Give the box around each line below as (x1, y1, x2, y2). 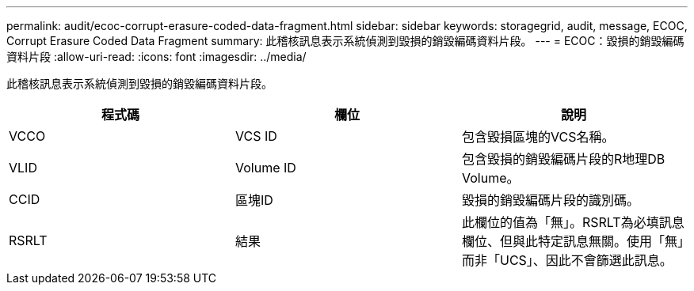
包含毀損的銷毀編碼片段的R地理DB (461, 151, 665, 167)
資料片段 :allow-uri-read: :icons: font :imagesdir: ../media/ (6, 50, 307, 63)
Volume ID (235, 160, 296, 176)
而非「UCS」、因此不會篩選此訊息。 (461, 252, 673, 268)
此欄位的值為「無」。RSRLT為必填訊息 (461, 214, 684, 230)
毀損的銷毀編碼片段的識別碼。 (461, 192, 639, 208)
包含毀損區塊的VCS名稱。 (461, 129, 615, 145)
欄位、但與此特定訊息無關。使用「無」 (461, 233, 684, 249)
